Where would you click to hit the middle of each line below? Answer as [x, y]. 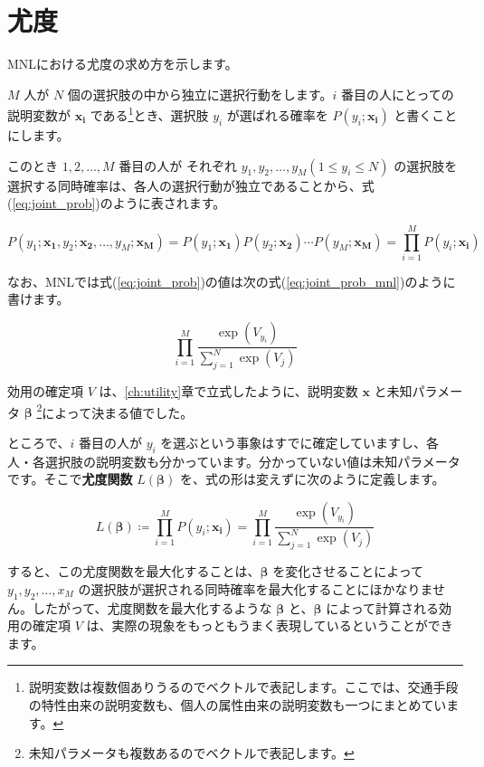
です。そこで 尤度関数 [70, 479]
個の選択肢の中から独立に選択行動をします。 [200, 94]
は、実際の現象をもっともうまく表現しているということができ [270, 625]
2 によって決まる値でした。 [115, 411]
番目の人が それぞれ [178, 165]
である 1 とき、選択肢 [149, 114]
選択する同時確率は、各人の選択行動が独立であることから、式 [191, 185]
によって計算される [383, 607]
